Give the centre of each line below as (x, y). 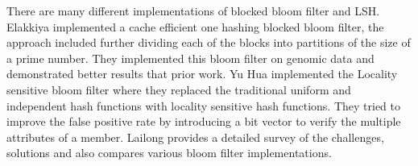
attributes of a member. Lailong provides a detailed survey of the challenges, (195, 137)
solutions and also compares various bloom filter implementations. (169, 153)
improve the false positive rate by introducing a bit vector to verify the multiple (204, 121)
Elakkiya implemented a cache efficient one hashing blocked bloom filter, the (195, 26)
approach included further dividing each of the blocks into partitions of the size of (209, 42)
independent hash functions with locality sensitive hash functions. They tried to (203, 105)
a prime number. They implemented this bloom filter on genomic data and (190, 58)
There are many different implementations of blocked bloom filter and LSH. (193, 10)
